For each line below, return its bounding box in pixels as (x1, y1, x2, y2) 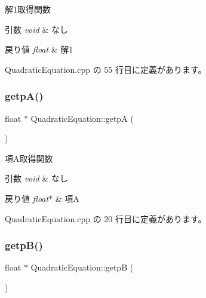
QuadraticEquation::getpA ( (30, 112, 134, 124)
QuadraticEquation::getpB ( (30, 261, 134, 274)
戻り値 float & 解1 (5, 43, 73, 56)
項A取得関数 (5, 152, 53, 164)
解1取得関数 (5, 3, 51, 15)
